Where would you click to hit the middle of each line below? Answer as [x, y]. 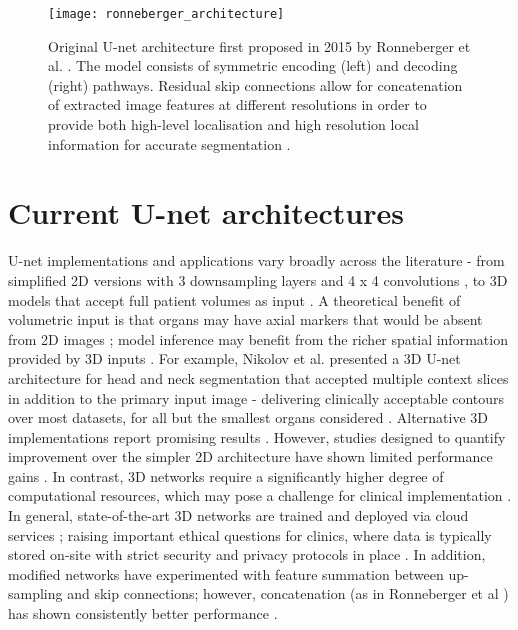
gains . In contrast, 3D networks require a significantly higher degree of [226, 475]
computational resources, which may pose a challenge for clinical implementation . [260, 495]
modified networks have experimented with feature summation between [226, 573]
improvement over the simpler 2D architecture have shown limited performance [250, 456]
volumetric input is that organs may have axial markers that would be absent [245, 319]
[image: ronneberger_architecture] [166, 14]
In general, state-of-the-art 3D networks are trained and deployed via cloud [238, 515]
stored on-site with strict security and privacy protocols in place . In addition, [247, 554]
